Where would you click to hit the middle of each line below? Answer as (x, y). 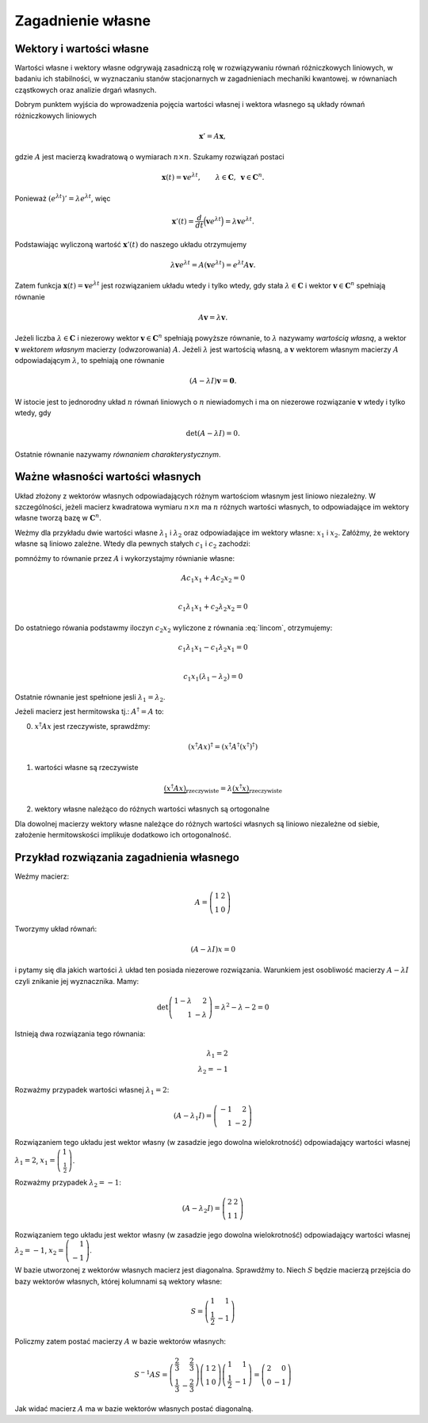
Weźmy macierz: (42, 876)
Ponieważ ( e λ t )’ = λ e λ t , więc (63, 198)
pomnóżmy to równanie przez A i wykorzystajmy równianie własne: (125, 558)
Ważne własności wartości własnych (108, 477)
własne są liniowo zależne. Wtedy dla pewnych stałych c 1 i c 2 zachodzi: (133, 544)
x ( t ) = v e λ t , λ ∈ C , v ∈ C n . (213, 177)
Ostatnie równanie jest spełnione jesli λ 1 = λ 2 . (90, 698)
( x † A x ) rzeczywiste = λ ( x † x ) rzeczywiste (223, 788)
